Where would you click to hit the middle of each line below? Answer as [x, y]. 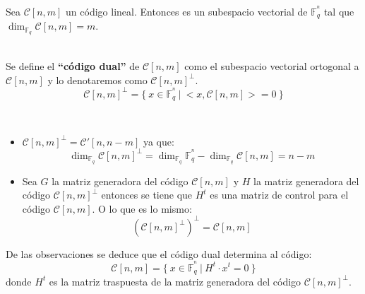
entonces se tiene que [147, 195]
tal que [339, 11]
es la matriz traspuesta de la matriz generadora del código [175, 281]
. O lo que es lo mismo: [142, 208]
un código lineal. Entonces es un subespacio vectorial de [187, 11]
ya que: [158, 141]
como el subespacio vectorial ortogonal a [272, 65]
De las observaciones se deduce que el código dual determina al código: [159, 253]
